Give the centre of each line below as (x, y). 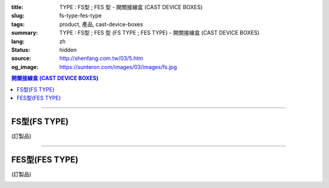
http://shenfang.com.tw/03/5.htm (101, 59)
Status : (21, 49)
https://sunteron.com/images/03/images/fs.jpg (118, 67)
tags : (18, 24)
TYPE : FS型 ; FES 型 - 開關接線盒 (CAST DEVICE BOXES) (131, 7)
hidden (68, 49)
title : (17, 7)
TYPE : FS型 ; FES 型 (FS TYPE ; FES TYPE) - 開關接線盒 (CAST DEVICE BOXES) (160, 33)
